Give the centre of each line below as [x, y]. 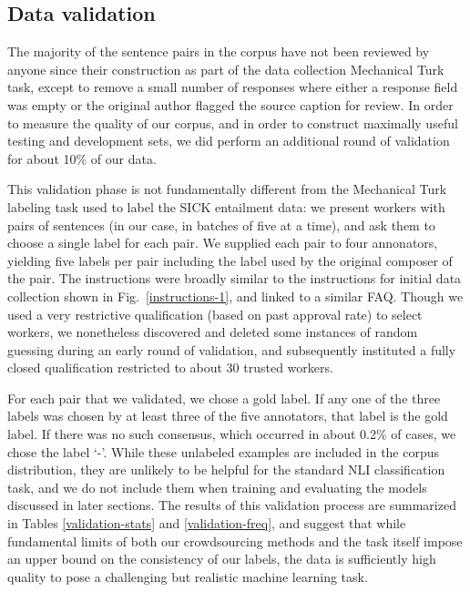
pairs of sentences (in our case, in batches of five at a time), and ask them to [221, 225]
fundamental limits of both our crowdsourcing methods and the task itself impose [235, 541]
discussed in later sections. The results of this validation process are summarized [232, 505]
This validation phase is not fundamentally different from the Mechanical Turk [227, 189]
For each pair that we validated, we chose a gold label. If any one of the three [224, 398]
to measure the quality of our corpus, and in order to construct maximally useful [233, 122]
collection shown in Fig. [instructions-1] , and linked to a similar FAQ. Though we [235, 296]
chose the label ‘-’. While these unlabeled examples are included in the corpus [224, 451]
